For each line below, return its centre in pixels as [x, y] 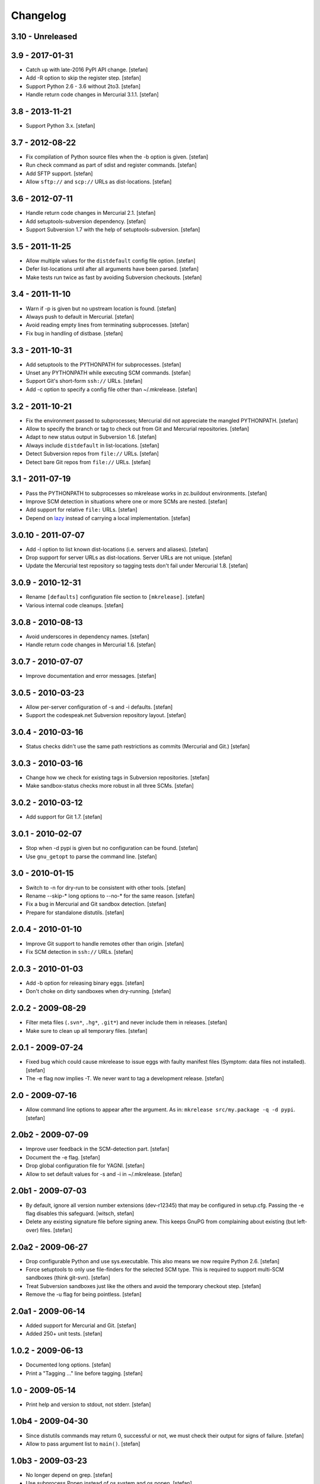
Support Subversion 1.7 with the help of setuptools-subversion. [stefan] [113, 229]
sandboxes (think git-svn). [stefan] [68, 1278]
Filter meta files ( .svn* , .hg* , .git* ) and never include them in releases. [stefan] [127, 1022]
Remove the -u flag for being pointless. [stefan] [84, 1295]
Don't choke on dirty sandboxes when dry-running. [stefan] [98, 991]
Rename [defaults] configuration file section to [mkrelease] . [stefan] [115, 597]
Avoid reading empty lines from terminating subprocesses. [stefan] [108, 325]
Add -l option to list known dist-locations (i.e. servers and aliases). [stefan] [117, 549]
